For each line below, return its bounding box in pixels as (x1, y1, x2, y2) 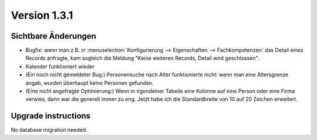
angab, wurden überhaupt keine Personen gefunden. (25, 79, 154, 86)
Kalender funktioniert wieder (25, 63, 95, 70)
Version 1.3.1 (11, 9, 73, 22)
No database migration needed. (11, 127, 87, 134)
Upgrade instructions (11, 111, 91, 121)
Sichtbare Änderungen (11, 31, 96, 41)
